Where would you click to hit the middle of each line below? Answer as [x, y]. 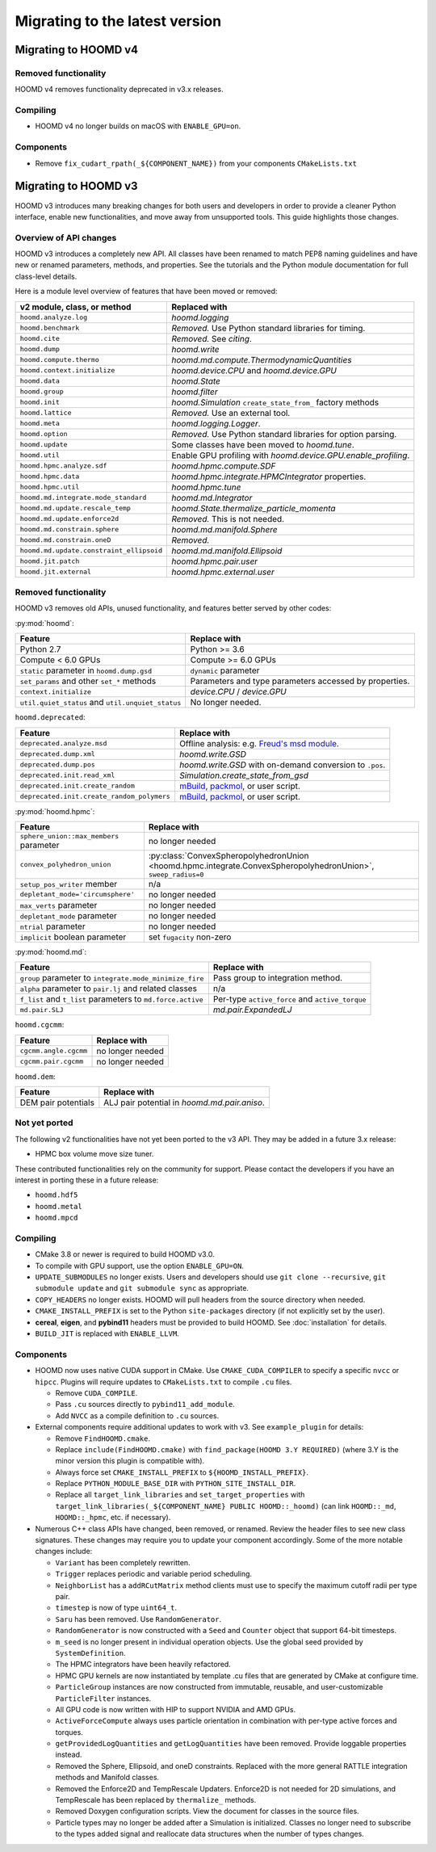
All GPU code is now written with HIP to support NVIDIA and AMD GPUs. [176, 1709]
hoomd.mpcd [57, 1218]
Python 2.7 [40, 649]
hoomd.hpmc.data [50, 477]
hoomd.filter [194, 392]
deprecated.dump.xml [58, 754]
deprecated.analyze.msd [63, 743]
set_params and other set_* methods [88, 681]
